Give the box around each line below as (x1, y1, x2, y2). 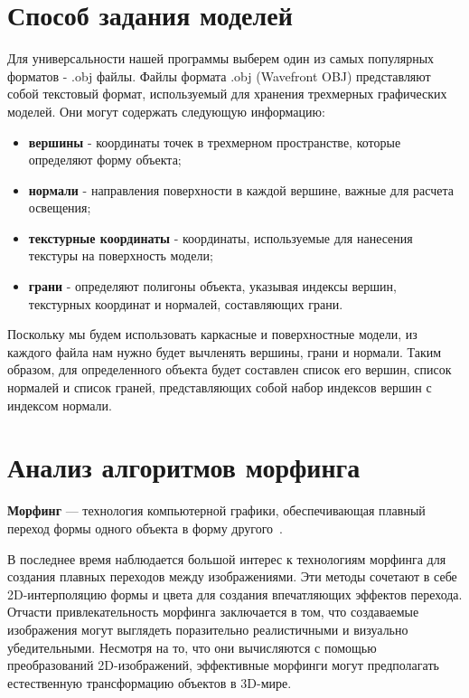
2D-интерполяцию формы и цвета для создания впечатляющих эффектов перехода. (7, 584, 463, 603)
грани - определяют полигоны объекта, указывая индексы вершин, (28, 277, 397, 296)
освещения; (28, 198, 91, 217)
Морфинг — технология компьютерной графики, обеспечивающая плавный (7, 501, 426, 520)
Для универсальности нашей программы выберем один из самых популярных (7, 49, 435, 68)
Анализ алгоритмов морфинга (7, 448, 361, 486)
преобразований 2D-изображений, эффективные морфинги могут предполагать (7, 656, 439, 674)
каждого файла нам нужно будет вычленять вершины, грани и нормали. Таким (7, 342, 442, 361)
